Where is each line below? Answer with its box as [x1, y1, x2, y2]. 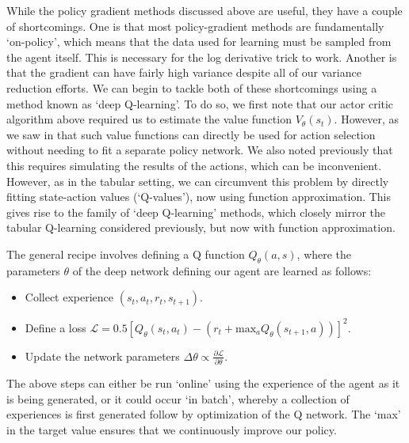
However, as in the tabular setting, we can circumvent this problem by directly [6, 172, 389, 189]
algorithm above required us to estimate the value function [6, 111, 292, 127]
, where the [296, 245, 352, 262]
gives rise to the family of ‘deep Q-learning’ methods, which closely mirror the [6, 203, 386, 220]
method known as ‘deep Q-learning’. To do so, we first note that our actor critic [6, 95, 394, 112]
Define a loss [25, 319, 86, 335]
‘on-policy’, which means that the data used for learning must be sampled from [6, 33, 392, 50]
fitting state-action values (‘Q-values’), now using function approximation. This [6, 188, 392, 205]
